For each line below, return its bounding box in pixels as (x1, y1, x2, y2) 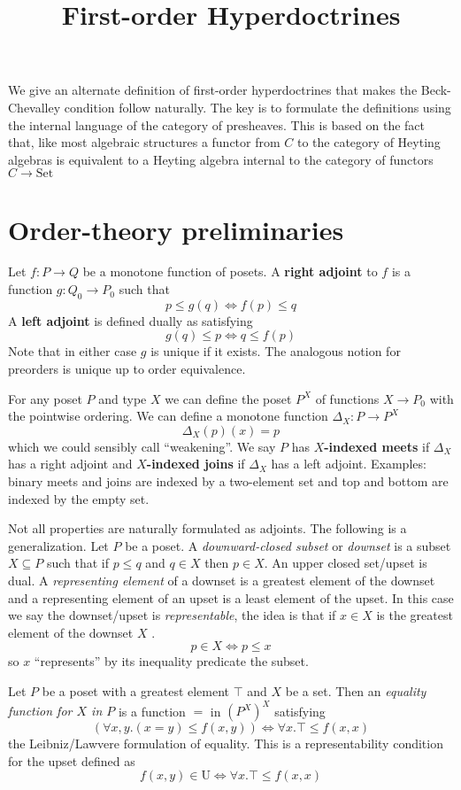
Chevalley (8, 97, 61, 116)
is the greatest (376, 606, 453, 624)
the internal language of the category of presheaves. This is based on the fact (8, 115, 426, 134)
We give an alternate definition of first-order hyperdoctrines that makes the (8, 81, 418, 99)
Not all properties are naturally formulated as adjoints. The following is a (8, 519, 407, 538)
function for (8, 701, 73, 720)
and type (98, 389, 147, 407)
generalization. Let (8, 536, 109, 554)
